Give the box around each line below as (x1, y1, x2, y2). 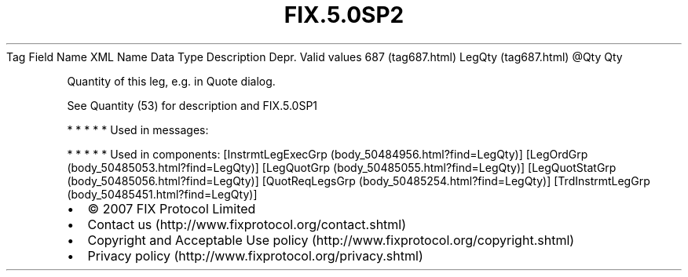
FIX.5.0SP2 (284, 2, 404, 28)
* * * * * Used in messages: (67, 122, 209, 137)
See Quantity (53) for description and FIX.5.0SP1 (67, 98, 318, 112)
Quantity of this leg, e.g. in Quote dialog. (67, 74, 276, 88)
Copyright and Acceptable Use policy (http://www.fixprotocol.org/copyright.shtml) (87, 231, 575, 248)
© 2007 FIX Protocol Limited (87, 200, 256, 217)
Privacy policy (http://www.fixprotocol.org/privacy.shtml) (87, 247, 423, 264)
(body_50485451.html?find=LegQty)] (67, 187, 258, 201)
